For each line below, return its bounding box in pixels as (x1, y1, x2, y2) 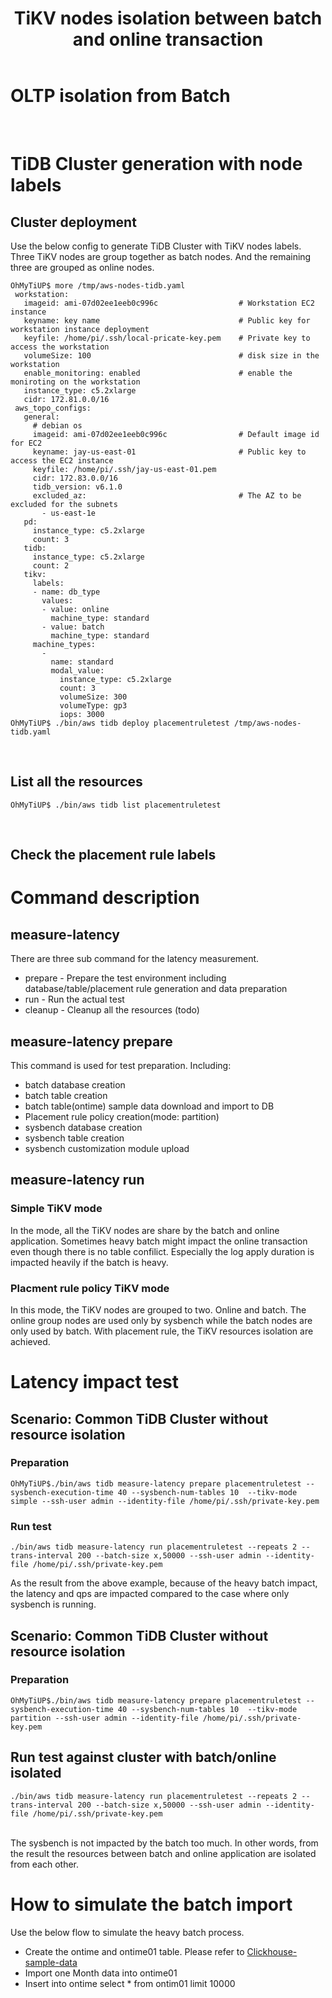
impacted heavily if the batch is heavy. (10, 1256, 169, 1268)
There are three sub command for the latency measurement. (10, 953, 260, 965)
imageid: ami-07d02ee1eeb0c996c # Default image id (32, 429, 320, 439)
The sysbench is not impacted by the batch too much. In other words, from (10, 1837, 319, 1849)
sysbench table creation (24, 1132, 125, 1144)
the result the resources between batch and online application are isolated (10, 1847, 317, 1859)
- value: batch (41, 622, 105, 632)
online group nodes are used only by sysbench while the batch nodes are (10, 1314, 313, 1326)
